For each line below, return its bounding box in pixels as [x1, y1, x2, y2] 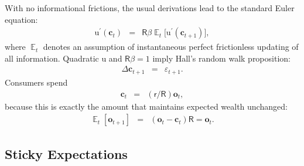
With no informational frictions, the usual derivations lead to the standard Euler [5, 2, 295, 13]
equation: [5, 13, 38, 25]
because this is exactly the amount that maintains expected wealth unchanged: [5, 100, 288, 112]
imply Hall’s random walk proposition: [152, 52, 291, 64]
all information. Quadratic [5, 52, 99, 64]
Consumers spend [5, 76, 68, 88]
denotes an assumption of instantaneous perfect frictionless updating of [43, 40, 299, 53]
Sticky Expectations [5, 144, 128, 162]
